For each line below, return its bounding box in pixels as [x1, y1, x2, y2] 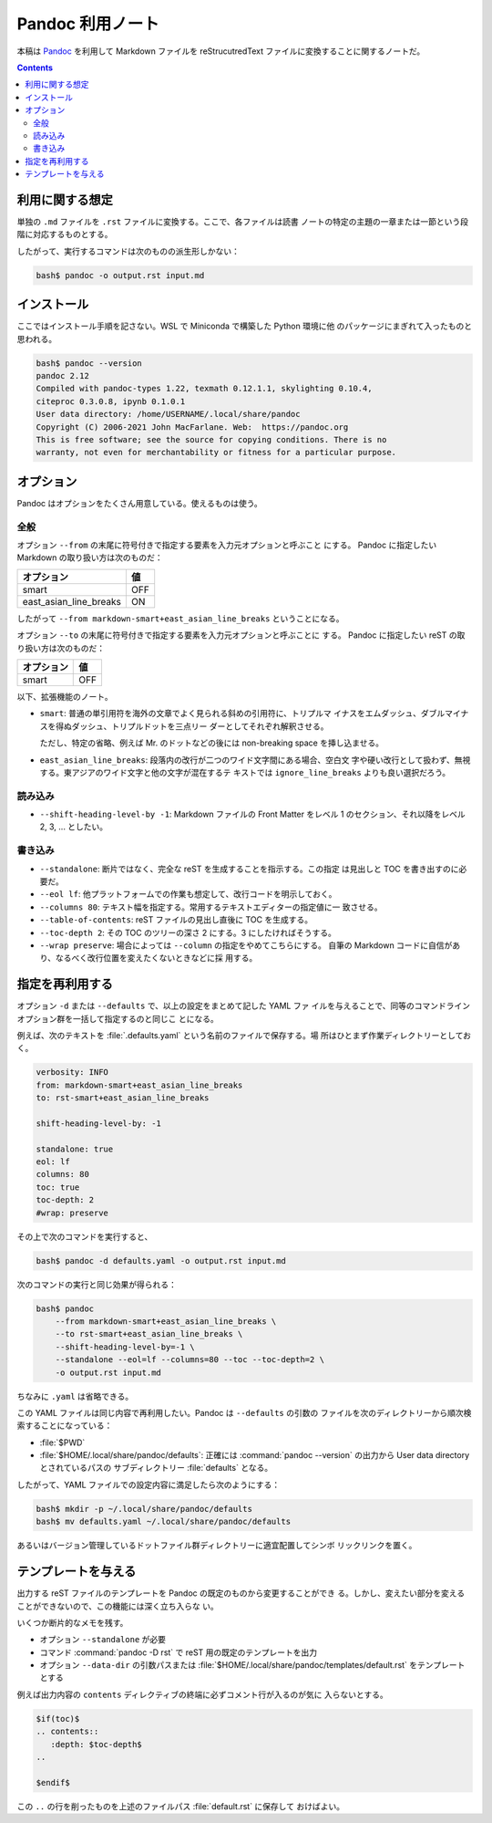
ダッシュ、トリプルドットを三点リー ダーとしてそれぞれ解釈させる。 [71, 721, 329, 732]
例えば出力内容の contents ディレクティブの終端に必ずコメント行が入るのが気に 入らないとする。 [16, 1689, 389, 1700]
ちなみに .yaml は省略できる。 [16, 1391, 134, 1401]
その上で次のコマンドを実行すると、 [16, 1231, 153, 1242]
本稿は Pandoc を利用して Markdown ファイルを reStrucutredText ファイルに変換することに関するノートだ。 [16, 46, 425, 57]
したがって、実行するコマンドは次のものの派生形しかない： [16, 245, 241, 256]
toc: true [36, 1182, 80, 1193]
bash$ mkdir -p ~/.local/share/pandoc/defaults [36, 1504, 252, 1514]
